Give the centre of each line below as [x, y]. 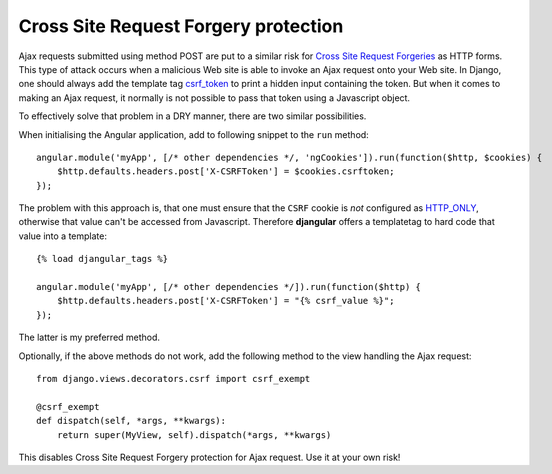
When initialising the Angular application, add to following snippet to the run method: [193, 134]
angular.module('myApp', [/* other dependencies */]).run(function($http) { [229, 287]
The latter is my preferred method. [89, 337]
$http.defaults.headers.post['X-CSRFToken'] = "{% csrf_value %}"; [225, 301]
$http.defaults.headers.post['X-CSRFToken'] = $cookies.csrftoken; [225, 171]
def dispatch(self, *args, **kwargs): [131, 421]
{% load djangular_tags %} [102, 259]
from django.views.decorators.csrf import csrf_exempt [173, 378]
